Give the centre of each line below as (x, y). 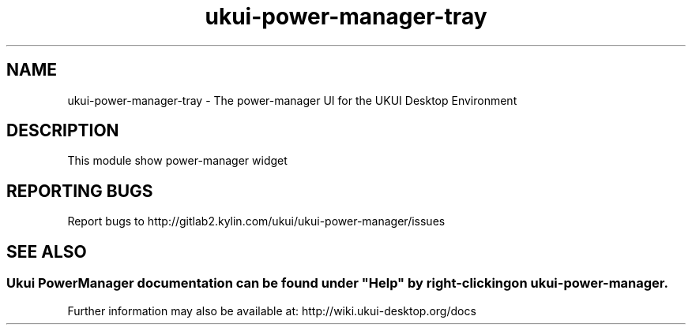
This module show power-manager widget (177, 161)
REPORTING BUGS (80, 191)
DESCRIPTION (63, 131)
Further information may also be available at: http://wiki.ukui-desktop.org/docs (272, 311)
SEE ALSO (47, 251)
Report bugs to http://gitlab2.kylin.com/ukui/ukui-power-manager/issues (256, 221)
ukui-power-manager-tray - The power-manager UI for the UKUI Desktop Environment (292, 100)
